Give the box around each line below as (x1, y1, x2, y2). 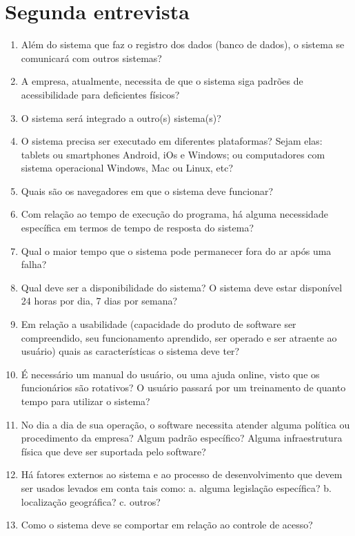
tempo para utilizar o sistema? (21, 394, 150, 408)
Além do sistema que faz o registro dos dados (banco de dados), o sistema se (21, 37, 345, 52)
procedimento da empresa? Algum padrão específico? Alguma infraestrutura (21, 431, 343, 445)
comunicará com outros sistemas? (21, 50, 162, 65)
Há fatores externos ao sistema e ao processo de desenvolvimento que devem (21, 467, 343, 482)
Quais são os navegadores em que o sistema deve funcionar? (21, 183, 274, 198)
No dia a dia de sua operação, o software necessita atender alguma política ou (21, 417, 350, 431)
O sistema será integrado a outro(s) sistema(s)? (21, 110, 221, 125)
